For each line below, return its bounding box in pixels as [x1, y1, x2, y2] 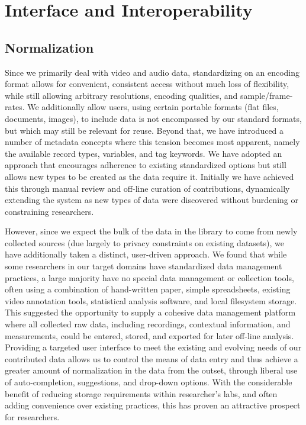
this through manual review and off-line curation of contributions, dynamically [5, 182, 290, 194]
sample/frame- [240, 89, 293, 101]
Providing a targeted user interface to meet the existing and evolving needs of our [5, 341, 302, 353]
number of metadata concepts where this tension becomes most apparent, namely [5, 136, 300, 148]
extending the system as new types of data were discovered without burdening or [5, 194, 298, 206]
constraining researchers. [5, 205, 94, 217]
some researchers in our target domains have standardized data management [5, 260, 282, 272]
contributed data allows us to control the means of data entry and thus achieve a [5, 352, 298, 365]
